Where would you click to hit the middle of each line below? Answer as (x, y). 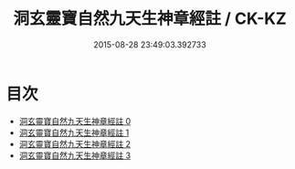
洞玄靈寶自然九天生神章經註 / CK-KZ (150, 19)
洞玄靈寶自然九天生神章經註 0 (75, 121)
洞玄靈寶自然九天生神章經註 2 (75, 143)
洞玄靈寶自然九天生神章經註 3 (75, 155)
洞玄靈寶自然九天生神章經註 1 (74, 132)
